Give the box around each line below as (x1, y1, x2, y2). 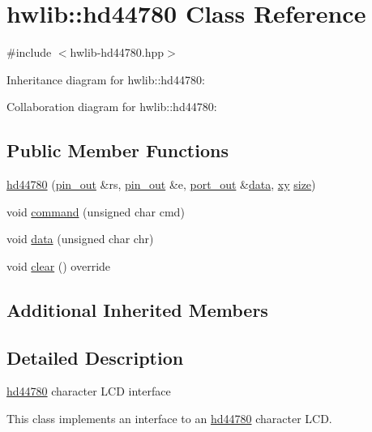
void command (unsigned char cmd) (6, 203, 185, 220)
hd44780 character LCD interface (6, 383, 171, 400)
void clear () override (6, 257, 111, 274)
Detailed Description (6, 344, 184, 370)
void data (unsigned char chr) (6, 230, 154, 247)
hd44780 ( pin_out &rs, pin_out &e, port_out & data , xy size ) (6, 176, 316, 193)
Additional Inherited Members (6, 297, 268, 322)
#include (6, 44, 52, 61)
